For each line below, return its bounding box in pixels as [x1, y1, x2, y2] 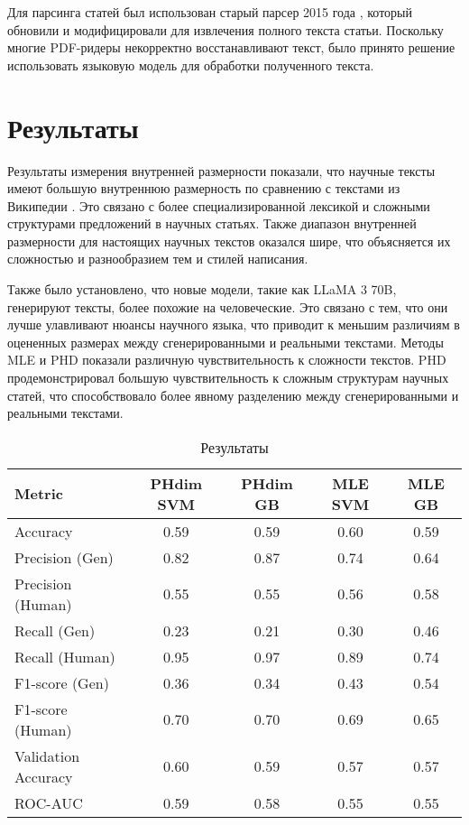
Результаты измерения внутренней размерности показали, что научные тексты [7, 161, 436, 180]
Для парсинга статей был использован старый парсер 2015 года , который [7, 3, 412, 21]
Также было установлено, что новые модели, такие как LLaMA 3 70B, [7, 280, 397, 299]
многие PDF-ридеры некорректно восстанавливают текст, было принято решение [7, 38, 455, 57]
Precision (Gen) [14, 546, 114, 568]
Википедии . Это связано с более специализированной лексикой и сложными [7, 196, 430, 215]
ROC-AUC [14, 792, 83, 813]
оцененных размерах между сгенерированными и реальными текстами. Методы [7, 332, 444, 351]
